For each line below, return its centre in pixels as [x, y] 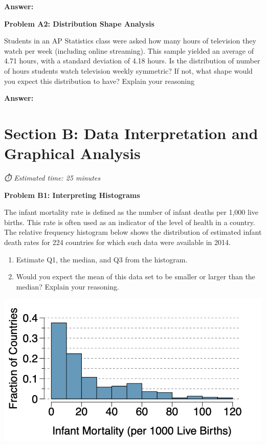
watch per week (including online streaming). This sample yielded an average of [129, 50]
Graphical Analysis [72, 153]
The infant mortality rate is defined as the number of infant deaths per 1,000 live [131, 212]
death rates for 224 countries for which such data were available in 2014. [117, 242]
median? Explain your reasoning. [68, 286]
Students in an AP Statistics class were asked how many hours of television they [130, 41]
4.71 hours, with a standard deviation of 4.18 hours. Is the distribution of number [132, 61]
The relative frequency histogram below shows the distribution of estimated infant [133, 232]
